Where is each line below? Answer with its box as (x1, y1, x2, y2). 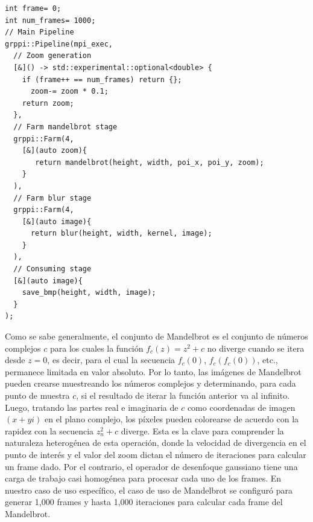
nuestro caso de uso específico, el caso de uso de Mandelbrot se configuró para (5, 483, 293, 496)
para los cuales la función (49, 341, 144, 354)
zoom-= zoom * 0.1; (30, 87, 109, 96)
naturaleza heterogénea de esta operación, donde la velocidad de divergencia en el (5, 436, 306, 449)
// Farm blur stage (13, 193, 92, 202)
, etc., (257, 353, 278, 366)
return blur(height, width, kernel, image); (30, 229, 212, 238)
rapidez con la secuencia (5, 424, 94, 437)
